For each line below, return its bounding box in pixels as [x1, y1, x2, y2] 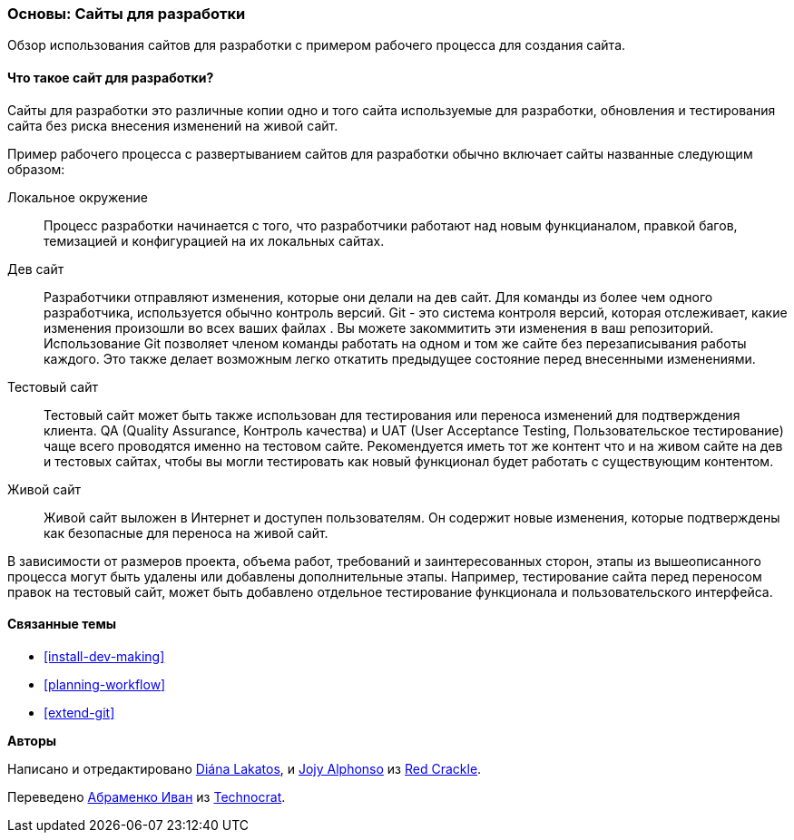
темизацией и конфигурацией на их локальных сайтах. [44, 232, 385, 249]
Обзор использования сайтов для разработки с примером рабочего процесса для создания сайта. [7, 37, 626, 54]
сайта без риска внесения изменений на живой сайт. [7, 117, 338, 133]
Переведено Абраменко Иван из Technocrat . [7, 788, 286, 805]
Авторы [7, 732, 57, 748]
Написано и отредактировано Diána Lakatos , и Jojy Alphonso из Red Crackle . [7, 760, 482, 777]
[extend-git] [44, 704, 115, 720]
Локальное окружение [7, 189, 148, 205]
